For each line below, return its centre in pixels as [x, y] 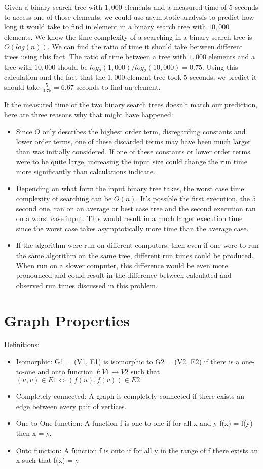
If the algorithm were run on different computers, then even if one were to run [137, 245]
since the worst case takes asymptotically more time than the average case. [132, 228]
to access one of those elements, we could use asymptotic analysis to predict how [129, 17]
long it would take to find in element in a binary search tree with [105, 27]
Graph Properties [67, 320]
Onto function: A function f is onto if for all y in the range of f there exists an [137, 450]
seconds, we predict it [223, 77]
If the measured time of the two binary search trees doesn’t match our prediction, [131, 104]
